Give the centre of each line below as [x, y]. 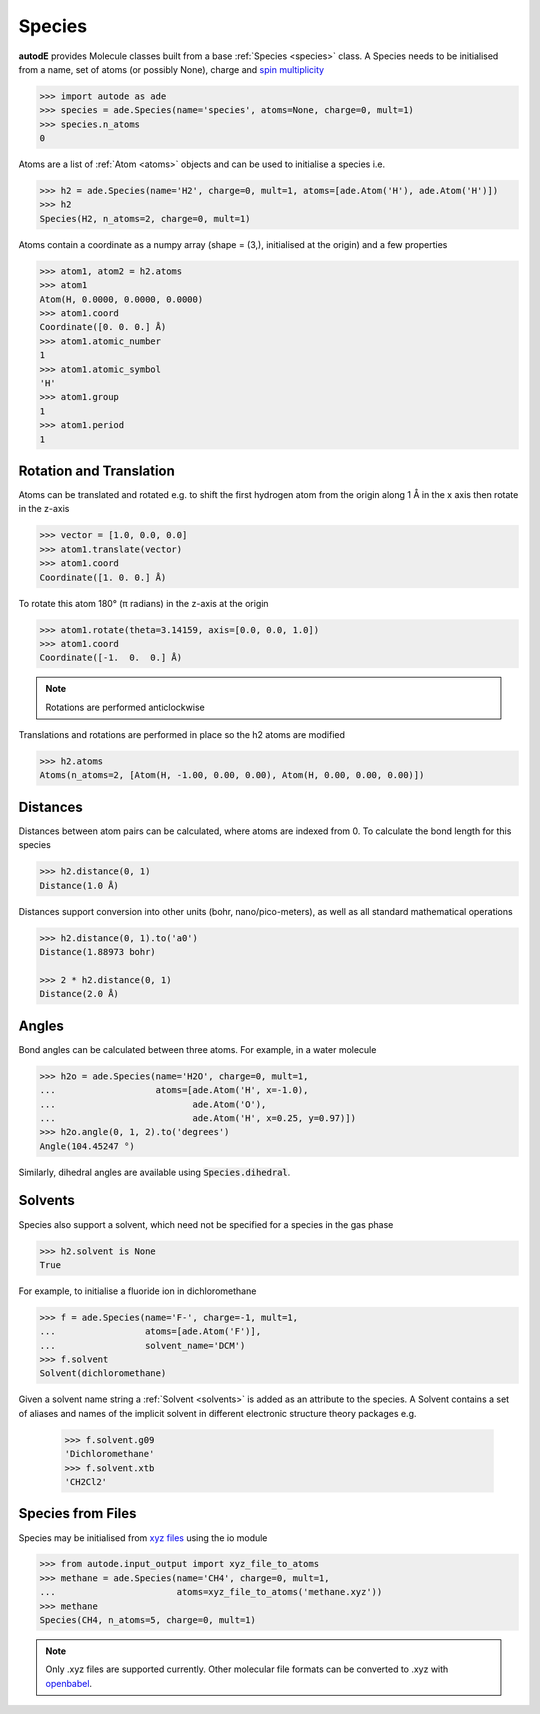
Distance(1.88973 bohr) [98, 952]
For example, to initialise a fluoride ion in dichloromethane [137, 1291]
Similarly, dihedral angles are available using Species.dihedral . [154, 1172]
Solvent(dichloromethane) [103, 1373]
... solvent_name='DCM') [142, 1345]
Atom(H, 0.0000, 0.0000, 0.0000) [121, 299]
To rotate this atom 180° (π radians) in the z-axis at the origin [143, 603]
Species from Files [77, 1513]
